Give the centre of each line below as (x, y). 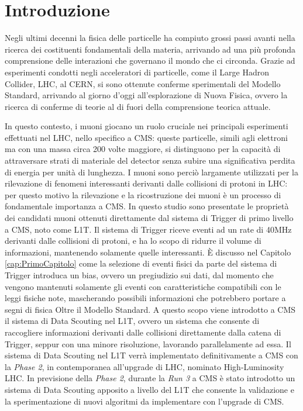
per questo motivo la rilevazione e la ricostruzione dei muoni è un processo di (143, 194)
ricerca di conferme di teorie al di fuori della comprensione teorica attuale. (138, 106)
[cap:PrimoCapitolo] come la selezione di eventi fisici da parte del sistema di (141, 263)
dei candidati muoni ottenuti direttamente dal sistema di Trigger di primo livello (149, 218)
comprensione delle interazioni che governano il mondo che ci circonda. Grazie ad (150, 61)
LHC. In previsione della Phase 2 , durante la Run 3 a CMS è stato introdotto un (150, 378)
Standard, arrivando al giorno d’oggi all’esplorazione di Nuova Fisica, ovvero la (146, 95)
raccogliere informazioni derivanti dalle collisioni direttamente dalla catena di (143, 332)
